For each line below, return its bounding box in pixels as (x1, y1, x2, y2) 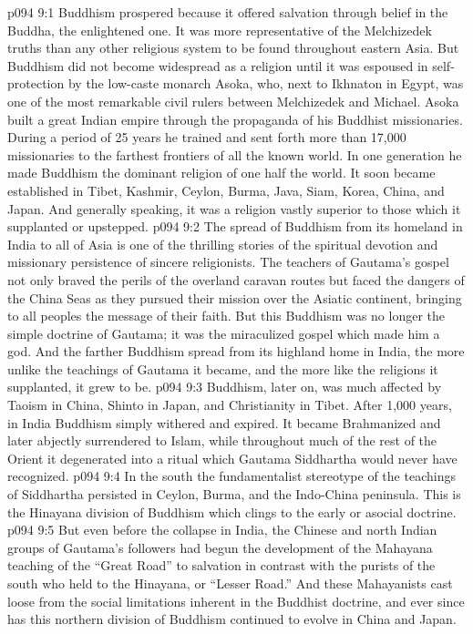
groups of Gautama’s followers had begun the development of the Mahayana (7, 537, 433, 557)
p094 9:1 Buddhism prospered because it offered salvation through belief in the (7, 3, 448, 21)
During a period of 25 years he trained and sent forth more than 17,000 (7, 128, 406, 147)
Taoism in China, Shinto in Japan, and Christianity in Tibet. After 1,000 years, (7, 395, 452, 414)
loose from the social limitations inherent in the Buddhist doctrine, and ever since (7, 591, 465, 610)
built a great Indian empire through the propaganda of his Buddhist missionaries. (7, 109, 463, 128)
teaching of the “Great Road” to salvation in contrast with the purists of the (7, 556, 436, 575)
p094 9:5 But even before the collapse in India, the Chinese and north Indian (7, 520, 437, 539)
